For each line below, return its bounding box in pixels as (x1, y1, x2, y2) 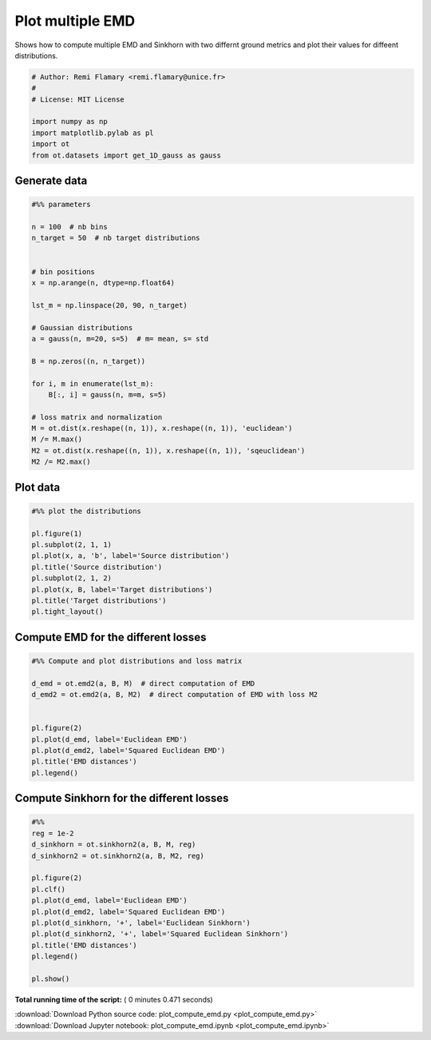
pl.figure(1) (31, 528, 83, 538)
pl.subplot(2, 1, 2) (31, 574, 112, 583)
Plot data (14, 480, 61, 494)
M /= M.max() (31, 435, 83, 444)
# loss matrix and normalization (31, 412, 163, 421)
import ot (31, 140, 70, 149)
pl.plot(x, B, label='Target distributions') (31, 584, 213, 594)
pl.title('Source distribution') (31, 562, 163, 572)
